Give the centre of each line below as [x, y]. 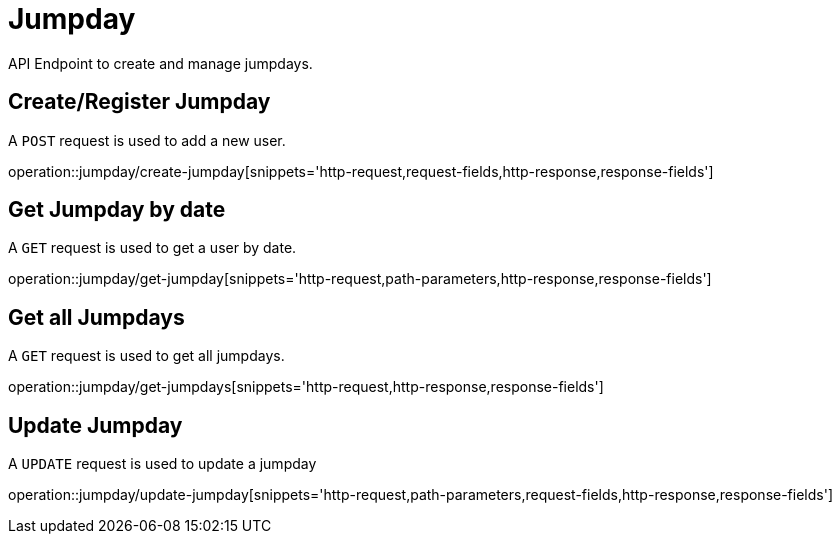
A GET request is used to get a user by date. [152, 248]
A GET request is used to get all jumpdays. [146, 356]
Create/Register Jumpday [139, 102]
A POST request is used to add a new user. [147, 140]
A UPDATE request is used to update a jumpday [162, 464]
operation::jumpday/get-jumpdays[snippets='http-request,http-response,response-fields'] [306, 387]
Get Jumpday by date [117, 210]
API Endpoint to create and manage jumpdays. [160, 63]
